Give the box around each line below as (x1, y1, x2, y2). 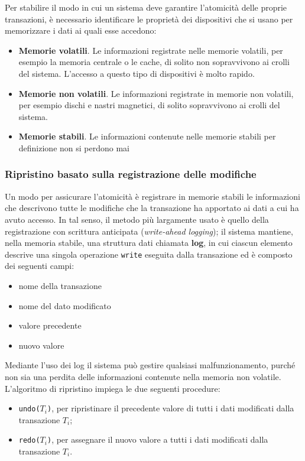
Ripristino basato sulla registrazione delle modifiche (5, 167, 257, 181)
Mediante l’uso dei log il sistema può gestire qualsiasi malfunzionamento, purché (5, 359, 296, 371)
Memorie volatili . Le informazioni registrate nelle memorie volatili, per (18, 44, 283, 56)
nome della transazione (18, 279, 102, 291)
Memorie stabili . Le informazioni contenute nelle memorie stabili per (18, 130, 276, 142)
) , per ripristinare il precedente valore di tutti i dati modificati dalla (47, 402, 294, 414)
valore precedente (18, 319, 82, 332)
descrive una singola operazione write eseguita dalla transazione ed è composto (5, 248, 293, 260)
